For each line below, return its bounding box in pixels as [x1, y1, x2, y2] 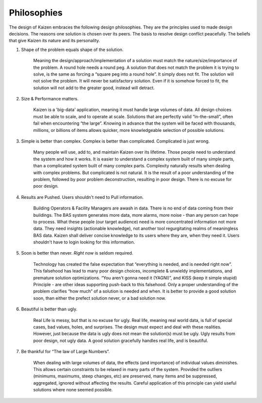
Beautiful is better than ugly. [21, 306, 78, 312]
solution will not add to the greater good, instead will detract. [33, 85, 155, 91]
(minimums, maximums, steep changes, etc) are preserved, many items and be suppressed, [33, 373, 217, 379]
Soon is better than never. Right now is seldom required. [21, 250, 133, 256]
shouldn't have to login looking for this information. [33, 239, 135, 245]
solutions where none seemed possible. [33, 387, 113, 393]
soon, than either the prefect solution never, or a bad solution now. [33, 295, 166, 301]
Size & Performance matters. [21, 96, 79, 102]
